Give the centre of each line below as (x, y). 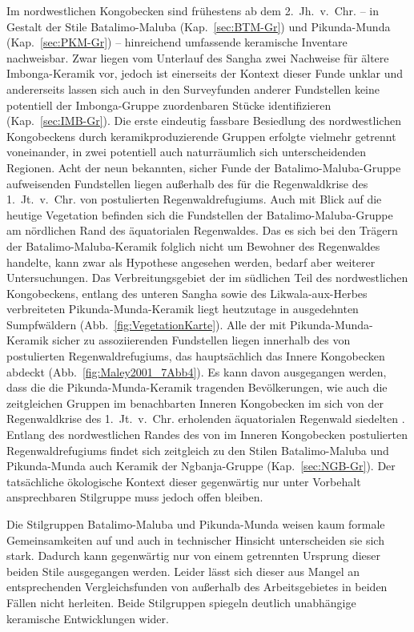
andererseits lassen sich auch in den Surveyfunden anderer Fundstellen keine (193, 89)
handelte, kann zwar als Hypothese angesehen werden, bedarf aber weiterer (191, 262)
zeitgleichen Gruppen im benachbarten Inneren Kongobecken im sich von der (195, 403)
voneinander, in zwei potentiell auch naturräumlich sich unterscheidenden (187, 152)
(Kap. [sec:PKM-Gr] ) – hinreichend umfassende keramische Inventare (177, 42)
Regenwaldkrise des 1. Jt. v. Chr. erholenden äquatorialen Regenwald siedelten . (206, 419)
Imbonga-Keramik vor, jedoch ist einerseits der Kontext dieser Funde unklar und (205, 73)
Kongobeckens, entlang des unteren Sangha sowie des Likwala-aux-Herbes (187, 293)
